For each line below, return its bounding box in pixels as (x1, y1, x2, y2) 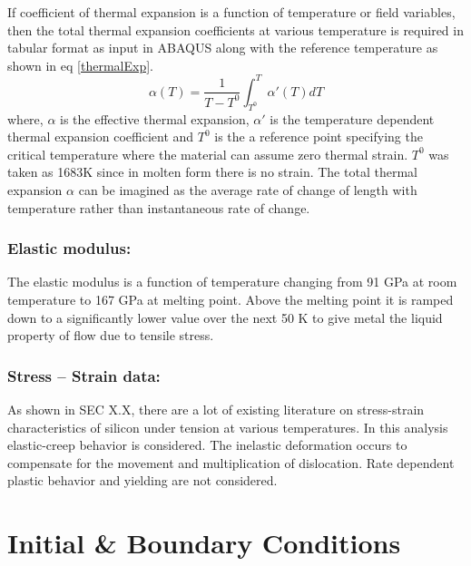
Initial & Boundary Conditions (7, 524, 401, 561)
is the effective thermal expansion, (60, 109, 250, 128)
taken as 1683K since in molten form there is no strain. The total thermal (7, 162, 417, 181)
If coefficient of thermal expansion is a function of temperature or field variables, (7, 3, 456, 21)
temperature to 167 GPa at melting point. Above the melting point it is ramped (7, 290, 454, 309)
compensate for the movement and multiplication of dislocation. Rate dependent (7, 453, 455, 472)
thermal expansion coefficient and (7, 127, 194, 146)
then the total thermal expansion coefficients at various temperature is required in (7, 20, 464, 39)
